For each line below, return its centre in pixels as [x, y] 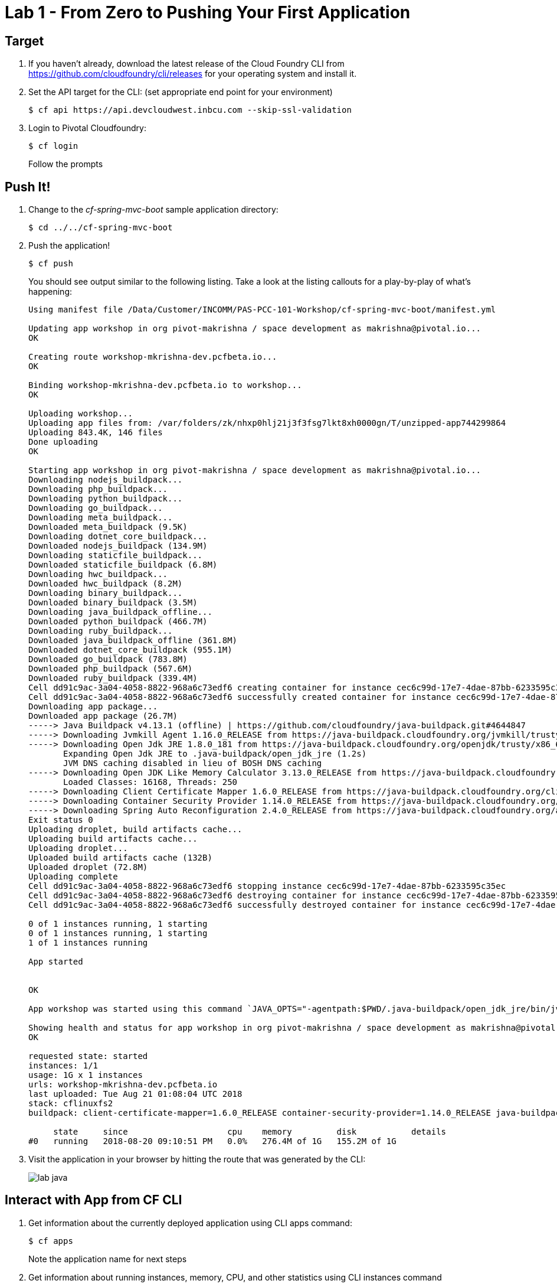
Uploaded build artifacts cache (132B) [120, 858]
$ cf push [51, 264]
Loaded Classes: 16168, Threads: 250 [150, 782]
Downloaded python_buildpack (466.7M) [118, 622]
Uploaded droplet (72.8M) [88, 867]
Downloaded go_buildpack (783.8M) [108, 659]
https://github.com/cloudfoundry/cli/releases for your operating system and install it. [193, 74]
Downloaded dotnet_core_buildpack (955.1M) [130, 650]
